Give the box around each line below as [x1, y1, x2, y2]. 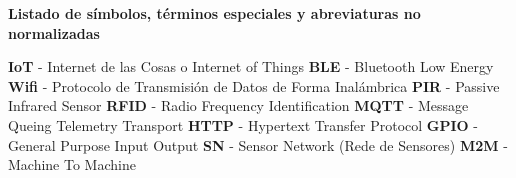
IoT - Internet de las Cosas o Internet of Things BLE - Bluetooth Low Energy [8, 56, 494, 77]
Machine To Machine [8, 154, 136, 175]
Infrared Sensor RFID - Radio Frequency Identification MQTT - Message [8, 95, 469, 116]
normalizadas [8, 22, 100, 43]
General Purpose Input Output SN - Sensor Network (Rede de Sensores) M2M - [8, 134, 508, 155]
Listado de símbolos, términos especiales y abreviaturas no [8, 3, 421, 23]
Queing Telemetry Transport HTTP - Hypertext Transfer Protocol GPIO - [8, 114, 479, 135]
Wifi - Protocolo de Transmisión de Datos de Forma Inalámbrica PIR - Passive [8, 75, 500, 96]
